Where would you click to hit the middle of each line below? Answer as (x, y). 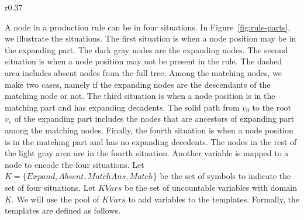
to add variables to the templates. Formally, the (214, 199)
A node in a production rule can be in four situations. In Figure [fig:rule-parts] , (148, 27)
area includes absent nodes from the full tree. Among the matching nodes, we (144, 72)
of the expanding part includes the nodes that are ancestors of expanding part (154, 118)
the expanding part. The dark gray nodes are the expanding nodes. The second (146, 49)
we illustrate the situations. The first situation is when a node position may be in (151, 38)
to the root (272, 107)
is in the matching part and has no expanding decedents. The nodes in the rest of (151, 141)
